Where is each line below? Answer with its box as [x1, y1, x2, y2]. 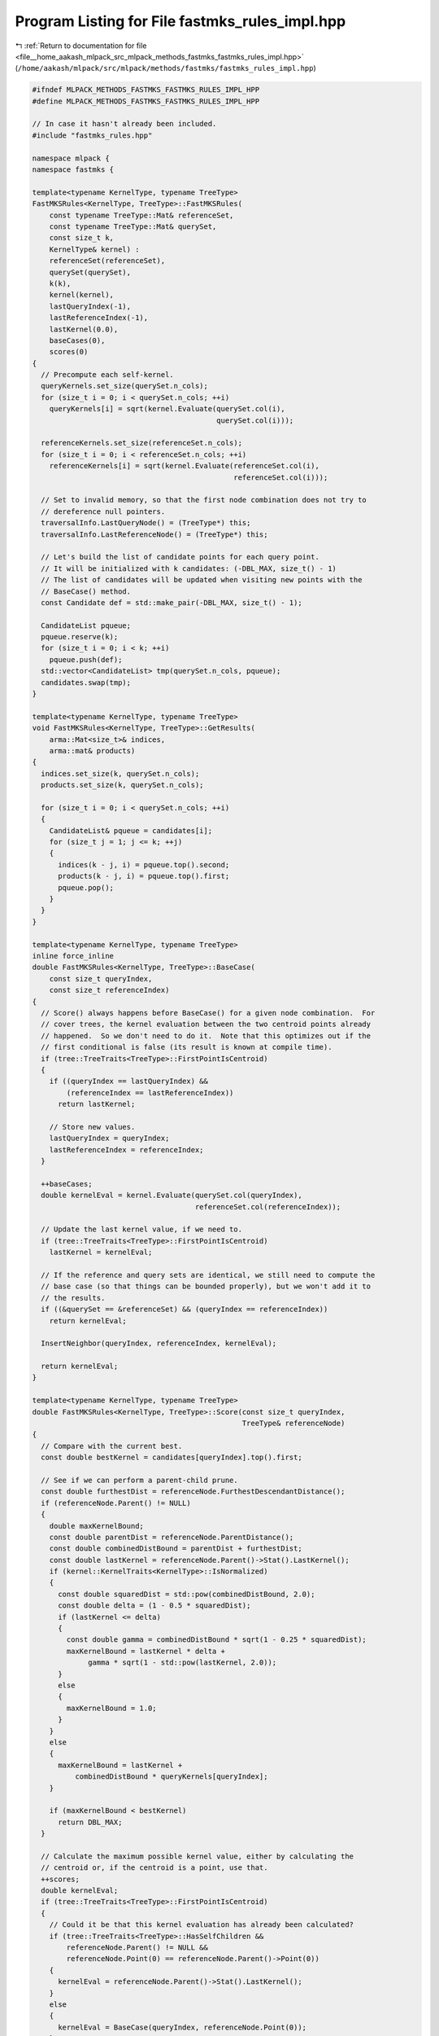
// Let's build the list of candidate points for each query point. [41, 552, 320, 562]
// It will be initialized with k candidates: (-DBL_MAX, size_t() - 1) [41, 564, 337, 573]
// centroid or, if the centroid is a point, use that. [41, 1863, 268, 1872]
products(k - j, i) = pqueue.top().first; [58, 871, 230, 881]
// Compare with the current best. [41, 1441, 183, 1450]
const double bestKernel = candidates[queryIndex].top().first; [41, 1453, 302, 1462]
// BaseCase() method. [41, 586, 132, 596]
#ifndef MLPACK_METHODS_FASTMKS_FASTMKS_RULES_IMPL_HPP [32, 86, 260, 94]
